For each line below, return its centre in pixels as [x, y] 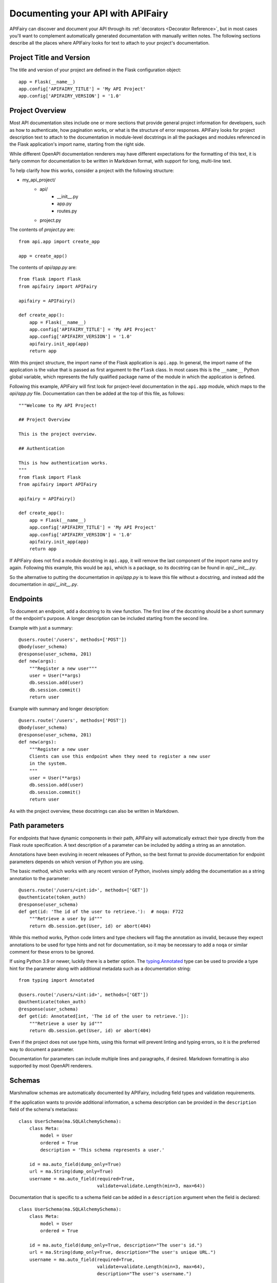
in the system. [48, 764]
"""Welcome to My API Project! [58, 405]
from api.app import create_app [59, 241]
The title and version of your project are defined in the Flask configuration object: [95, 70]
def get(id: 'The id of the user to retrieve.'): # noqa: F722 [101, 912]
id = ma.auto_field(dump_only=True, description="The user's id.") [116, 1245]
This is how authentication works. [63, 463]
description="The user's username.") [144, 1274]
